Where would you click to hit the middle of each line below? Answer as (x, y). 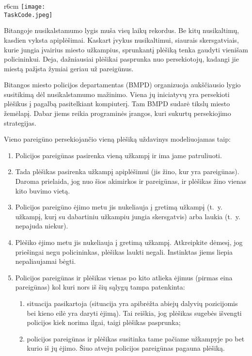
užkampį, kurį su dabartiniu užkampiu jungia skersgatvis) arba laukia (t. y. (128, 216)
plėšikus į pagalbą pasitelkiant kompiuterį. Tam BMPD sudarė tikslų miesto (117, 104)
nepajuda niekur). (42, 226)
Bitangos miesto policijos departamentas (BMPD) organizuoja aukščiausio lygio (122, 85)
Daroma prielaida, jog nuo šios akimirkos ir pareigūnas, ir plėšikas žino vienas (131, 181)
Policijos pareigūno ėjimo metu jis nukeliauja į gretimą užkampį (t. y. (119, 207)
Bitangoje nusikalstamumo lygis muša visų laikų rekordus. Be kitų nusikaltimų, (122, 30)
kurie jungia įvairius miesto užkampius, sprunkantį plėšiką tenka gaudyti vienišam (126, 49)
